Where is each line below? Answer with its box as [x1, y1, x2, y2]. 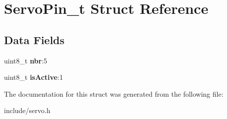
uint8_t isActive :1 [4, 72, 63, 82]
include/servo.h [4, 105, 51, 116]
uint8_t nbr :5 [4, 55, 48, 65]
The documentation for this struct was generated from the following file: [4, 88, 224, 99]
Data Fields [4, 32, 65, 47]
